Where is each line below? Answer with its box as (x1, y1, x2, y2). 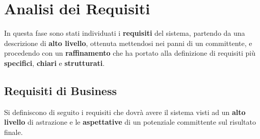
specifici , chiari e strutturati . (4, 57, 105, 68)
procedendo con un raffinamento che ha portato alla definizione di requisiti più (4, 48, 255, 58)
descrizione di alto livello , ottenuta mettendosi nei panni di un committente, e (4, 37, 252, 48)
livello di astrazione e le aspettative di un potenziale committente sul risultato (4, 117, 256, 127)
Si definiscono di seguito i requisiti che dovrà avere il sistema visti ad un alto (4, 106, 246, 117)
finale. (4, 126, 23, 137)
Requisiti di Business (4, 82, 117, 98)
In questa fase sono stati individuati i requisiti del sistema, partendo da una (4, 28, 245, 38)
